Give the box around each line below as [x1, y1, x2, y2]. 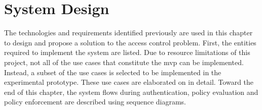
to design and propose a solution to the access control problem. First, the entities [4, 37, 256, 47]
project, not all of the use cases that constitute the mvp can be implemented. [4, 57, 244, 67]
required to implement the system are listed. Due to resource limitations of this [4, 47, 250, 58]
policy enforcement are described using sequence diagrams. [4, 96, 186, 107]
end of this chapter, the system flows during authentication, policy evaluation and [4, 86, 258, 97]
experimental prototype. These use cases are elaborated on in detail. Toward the [4, 77, 254, 87]
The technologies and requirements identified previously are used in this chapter [4, 27, 253, 38]
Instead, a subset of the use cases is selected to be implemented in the [4, 67, 221, 77]
